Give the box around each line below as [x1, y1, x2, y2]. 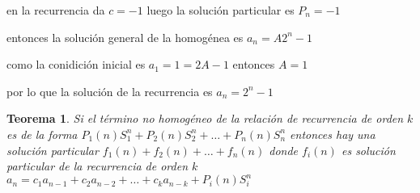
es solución [341, 141, 396, 158]
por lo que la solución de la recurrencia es [6, 82, 213, 99]
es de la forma [6, 125, 78, 142]
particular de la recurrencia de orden [6, 157, 189, 174]
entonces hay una [290, 125, 375, 142]
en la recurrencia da [6, 2, 105, 18]
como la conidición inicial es [6, 56, 146, 73]
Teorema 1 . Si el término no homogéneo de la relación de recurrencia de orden [6, 110, 404, 127]
